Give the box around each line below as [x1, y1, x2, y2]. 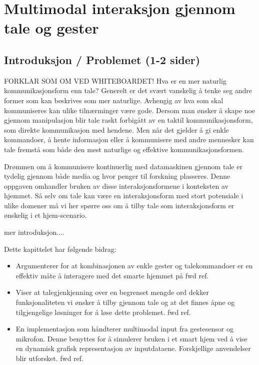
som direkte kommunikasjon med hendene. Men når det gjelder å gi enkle [4, 124, 229, 135]
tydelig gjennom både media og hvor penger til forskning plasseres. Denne [4, 171, 230, 181]
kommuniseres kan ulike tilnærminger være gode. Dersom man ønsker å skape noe [4, 105, 255, 115]
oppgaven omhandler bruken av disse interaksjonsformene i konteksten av [4, 180, 228, 191]
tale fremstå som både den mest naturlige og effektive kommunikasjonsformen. [4, 144, 244, 154]
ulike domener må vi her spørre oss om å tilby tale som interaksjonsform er [4, 200, 234, 210]
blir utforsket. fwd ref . [15, 353, 83, 363]
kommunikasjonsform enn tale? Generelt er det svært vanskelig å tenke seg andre [4, 85, 252, 96]
